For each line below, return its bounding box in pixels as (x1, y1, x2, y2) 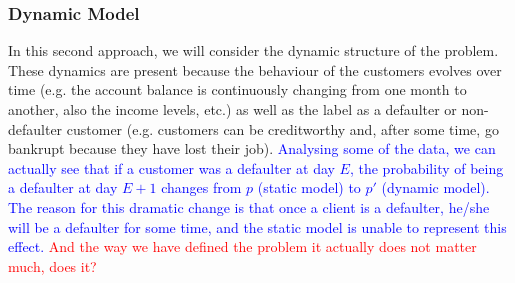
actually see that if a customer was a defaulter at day (8, 157, 335, 178)
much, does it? (8, 255, 97, 276)
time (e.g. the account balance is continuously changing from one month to (8, 79, 467, 100)
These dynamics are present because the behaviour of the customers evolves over (8, 59, 502, 80)
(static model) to (257, 177, 361, 198)
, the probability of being (349, 157, 504, 178)
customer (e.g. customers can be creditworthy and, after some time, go (66, 118, 499, 139)
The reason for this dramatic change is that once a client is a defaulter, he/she (8, 196, 490, 217)
